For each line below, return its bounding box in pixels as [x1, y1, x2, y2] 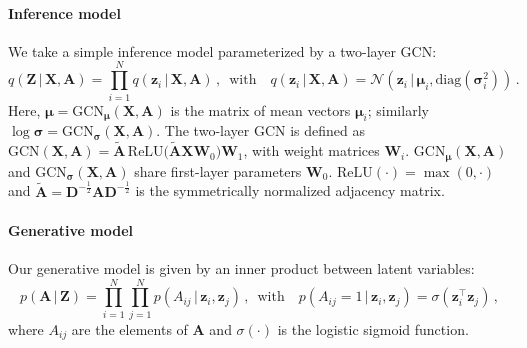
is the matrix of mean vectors [170, 99, 351, 120]
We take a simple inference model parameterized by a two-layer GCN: [8, 40, 437, 61]
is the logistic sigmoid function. [277, 318, 469, 339]
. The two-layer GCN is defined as [156, 120, 365, 141]
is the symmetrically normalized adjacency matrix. [135, 180, 445, 201]
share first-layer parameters [134, 160, 302, 181]
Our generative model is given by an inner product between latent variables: [8, 257, 475, 278]
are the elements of [71, 318, 188, 339]
